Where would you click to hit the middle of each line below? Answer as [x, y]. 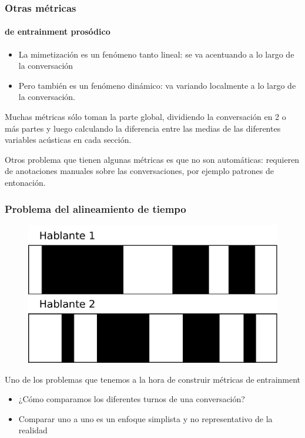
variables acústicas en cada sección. [68, 140]
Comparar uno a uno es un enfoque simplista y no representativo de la [145, 418]
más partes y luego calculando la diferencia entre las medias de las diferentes [143, 128]
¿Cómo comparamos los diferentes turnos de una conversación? [132, 399]
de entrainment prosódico [58, 31]
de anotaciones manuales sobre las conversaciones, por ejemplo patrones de [139, 171]
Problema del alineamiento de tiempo [95, 208]
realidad [33, 430]
